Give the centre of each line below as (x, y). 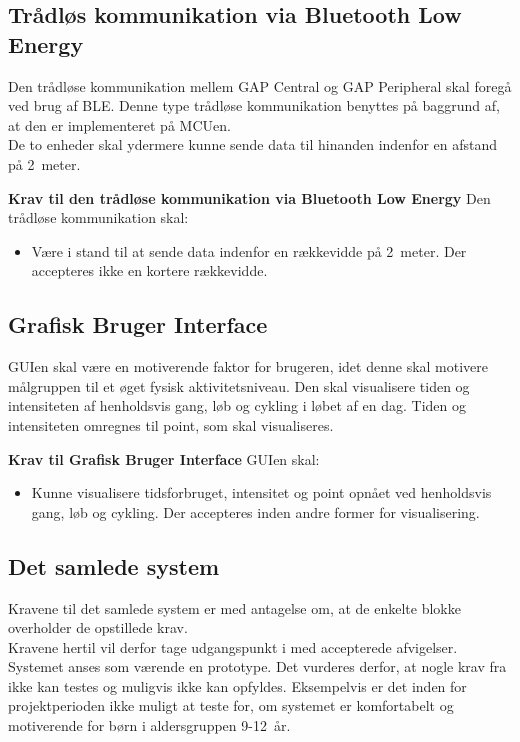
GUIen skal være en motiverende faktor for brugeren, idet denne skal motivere (248, 366)
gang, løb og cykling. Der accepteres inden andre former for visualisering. (255, 511)
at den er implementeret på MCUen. (119, 124)
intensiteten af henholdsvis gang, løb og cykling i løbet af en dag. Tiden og (237, 405)
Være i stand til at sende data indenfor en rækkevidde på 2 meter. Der (249, 250)
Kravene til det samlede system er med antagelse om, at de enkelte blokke (234, 607)
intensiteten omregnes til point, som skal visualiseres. (171, 424)
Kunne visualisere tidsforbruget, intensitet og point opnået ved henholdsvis (261, 492)
